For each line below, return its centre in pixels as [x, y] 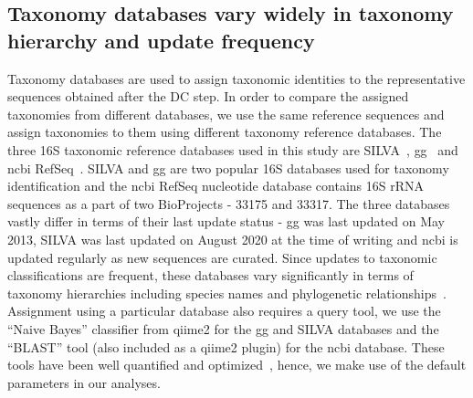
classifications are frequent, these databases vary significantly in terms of [210, 275]
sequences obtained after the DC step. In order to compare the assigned [208, 96]
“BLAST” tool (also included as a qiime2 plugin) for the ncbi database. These [226, 346]
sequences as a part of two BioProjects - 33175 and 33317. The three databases [229, 203]
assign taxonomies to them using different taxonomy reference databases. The [225, 132]
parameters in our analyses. [84, 382]
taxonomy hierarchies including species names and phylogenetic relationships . [227, 293]
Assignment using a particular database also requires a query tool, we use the [224, 311]
